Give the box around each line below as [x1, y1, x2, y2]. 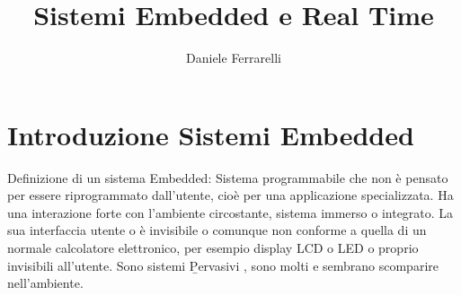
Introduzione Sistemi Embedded [7, 116, 414, 152]
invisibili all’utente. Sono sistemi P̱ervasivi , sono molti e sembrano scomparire [7, 256, 439, 274]
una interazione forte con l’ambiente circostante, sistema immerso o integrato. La [7, 203, 454, 221]
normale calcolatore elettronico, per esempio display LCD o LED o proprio [7, 239, 419, 257]
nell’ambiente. [7, 273, 84, 292]
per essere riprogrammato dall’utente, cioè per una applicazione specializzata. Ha [7, 186, 454, 204]
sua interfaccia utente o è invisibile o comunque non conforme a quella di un [7, 221, 427, 239]
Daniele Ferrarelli [186, 48, 281, 67]
